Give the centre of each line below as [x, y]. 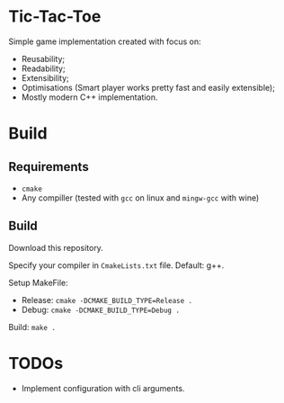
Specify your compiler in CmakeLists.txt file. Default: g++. [116, 265]
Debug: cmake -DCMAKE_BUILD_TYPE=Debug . [101, 309]
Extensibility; [45, 77]
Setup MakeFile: [38, 282]
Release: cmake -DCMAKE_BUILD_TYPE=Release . [107, 300]
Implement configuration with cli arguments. [103, 388]
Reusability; [43, 58]
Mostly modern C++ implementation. [89, 97]
